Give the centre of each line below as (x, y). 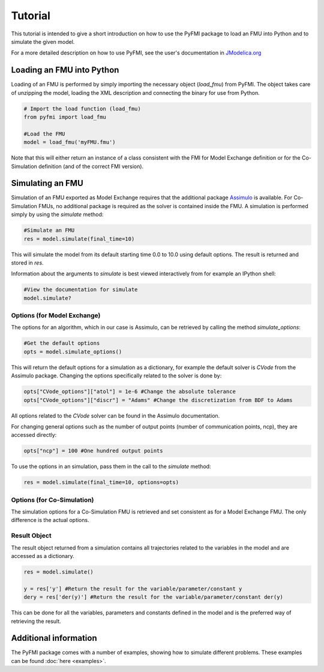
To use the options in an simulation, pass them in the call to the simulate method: (111, 466)
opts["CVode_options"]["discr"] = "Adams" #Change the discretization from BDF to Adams (158, 400)
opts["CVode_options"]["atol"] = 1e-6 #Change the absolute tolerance (130, 392)
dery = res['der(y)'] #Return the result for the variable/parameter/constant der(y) (153, 597)
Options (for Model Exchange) (56, 316)
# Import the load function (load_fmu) (82, 109)
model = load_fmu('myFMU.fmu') (70, 142)
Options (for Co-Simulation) (52, 500)
